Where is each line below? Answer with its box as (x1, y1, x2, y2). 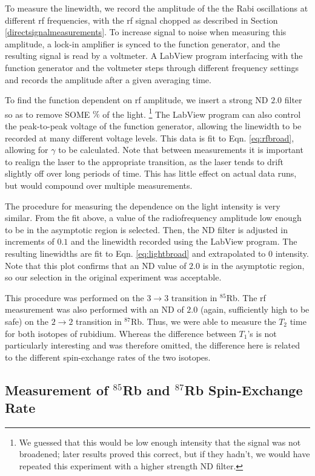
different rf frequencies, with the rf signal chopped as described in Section (5, 13, 278, 26)
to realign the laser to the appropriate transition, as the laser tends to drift (5, 155, 283, 168)
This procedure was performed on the (5, 291, 144, 304)
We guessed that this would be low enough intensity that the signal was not (19, 435, 301, 448)
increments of (5, 235, 55, 248)
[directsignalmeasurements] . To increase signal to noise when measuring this (5, 25, 287, 38)
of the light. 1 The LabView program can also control (102, 106, 301, 120)
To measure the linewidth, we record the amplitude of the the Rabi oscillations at (5, 2, 308, 14)
